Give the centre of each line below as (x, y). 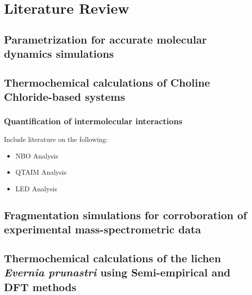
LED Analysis (36, 188)
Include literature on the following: (56, 139)
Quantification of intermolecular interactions (93, 121)
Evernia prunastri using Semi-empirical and (117, 272)
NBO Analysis (37, 155)
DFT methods (40, 286)
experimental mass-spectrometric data (103, 229)
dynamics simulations (59, 54)
